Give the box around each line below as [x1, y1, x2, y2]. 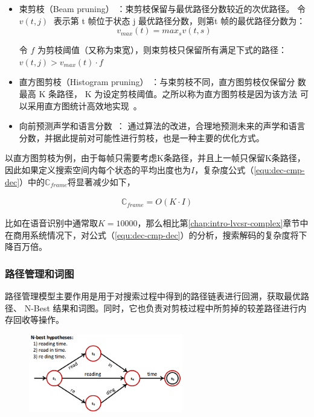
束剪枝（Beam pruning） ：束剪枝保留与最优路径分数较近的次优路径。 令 [19, 2, 306, 14]
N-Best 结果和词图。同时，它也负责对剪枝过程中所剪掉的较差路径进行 [24, 301, 298, 314]
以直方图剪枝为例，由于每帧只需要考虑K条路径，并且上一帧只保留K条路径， [5, 151, 306, 164]
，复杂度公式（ [194, 163, 254, 176]
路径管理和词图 [5, 266, 74, 281]
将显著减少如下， [67, 175, 135, 188]
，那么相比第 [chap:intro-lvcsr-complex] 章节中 [137, 217, 309, 229]
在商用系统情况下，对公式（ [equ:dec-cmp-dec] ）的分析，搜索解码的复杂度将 [5, 228, 299, 241]
